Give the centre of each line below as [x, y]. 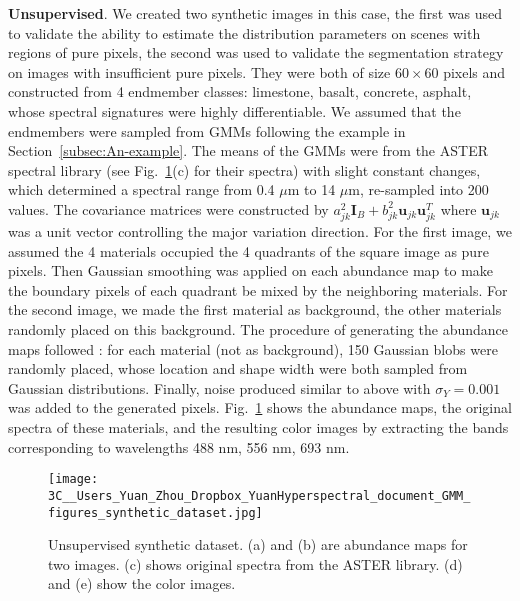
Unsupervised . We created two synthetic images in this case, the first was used [255, 13]
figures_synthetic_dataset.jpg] [155, 512]
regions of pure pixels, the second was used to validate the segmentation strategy [256, 52]
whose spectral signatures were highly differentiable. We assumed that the [234, 110]
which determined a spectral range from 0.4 [141, 189]
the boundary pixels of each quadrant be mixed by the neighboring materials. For [258, 289]
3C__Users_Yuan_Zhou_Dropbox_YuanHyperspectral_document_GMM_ [259, 495]
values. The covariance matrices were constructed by [168, 208]
